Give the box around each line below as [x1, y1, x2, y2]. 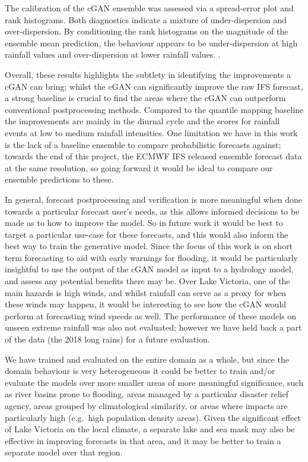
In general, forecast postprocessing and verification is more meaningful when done [5, 193, 303, 205]
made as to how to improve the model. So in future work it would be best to [5, 216, 283, 229]
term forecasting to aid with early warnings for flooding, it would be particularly [5, 251, 298, 263]
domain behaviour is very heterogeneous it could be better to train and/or [5, 364, 275, 377]
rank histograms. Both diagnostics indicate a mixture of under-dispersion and [5, 13, 287, 26]
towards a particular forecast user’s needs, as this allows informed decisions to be [5, 205, 300, 217]
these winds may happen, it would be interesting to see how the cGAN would [5, 298, 287, 310]
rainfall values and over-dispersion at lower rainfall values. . [5, 48, 221, 61]
